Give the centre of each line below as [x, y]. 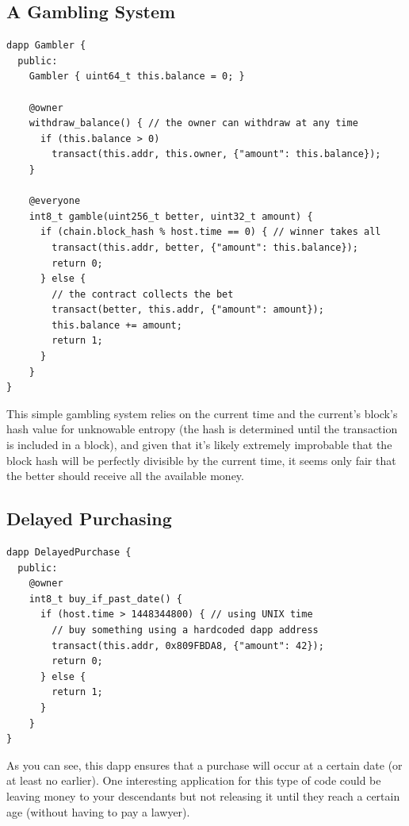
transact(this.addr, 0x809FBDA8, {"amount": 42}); [188, 645]
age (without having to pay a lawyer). [98, 811]
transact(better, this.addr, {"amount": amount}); [188, 310]
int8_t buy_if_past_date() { [105, 599]
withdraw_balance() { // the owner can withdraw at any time [193, 123]
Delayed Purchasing [89, 519]
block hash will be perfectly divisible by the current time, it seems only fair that [201, 460]
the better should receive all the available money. [125, 476]
